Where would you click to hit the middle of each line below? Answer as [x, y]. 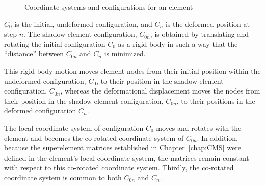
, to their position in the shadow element [160, 81]
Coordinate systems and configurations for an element [109, 7]
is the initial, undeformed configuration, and [83, 24]
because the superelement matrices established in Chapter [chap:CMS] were [123, 148]
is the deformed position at [207, 24]
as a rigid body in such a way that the [178, 43]
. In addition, [217, 137]
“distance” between [34, 54]
